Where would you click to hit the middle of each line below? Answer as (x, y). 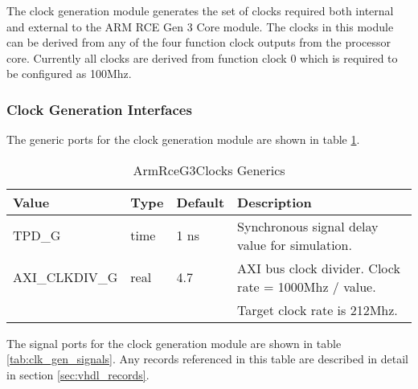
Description (275, 202)
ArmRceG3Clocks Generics (209, 170)
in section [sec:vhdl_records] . (78, 374)
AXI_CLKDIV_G (66, 277)
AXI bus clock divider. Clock (319, 268)
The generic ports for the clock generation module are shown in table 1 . (183, 139)
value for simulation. (295, 244)
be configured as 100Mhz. (69, 74)
